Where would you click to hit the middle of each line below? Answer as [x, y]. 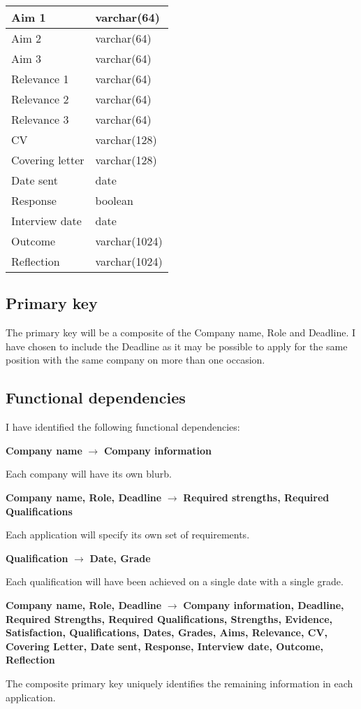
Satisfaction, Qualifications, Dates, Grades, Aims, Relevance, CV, [167, 632]
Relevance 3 [40, 119]
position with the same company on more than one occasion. [135, 360]
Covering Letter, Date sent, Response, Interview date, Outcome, [165, 646]
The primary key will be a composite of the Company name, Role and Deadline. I [181, 332]
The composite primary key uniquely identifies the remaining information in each [179, 683]
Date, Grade [120, 558]
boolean [114, 200]
